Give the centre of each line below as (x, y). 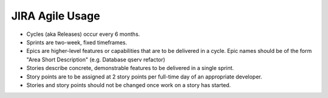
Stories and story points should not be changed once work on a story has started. (128, 85)
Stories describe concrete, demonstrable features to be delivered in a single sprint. (130, 68)
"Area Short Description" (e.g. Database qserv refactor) (96, 59)
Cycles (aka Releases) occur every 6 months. (83, 34)
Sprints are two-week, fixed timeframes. (77, 42)
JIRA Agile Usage (56, 16)
